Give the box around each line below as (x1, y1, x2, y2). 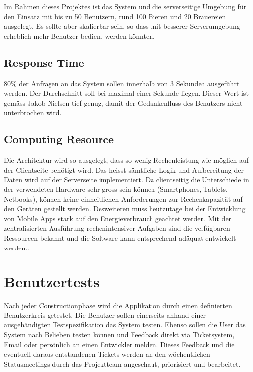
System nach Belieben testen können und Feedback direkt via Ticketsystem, (4, 329, 235, 339)
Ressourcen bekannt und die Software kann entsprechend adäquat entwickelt (4, 232, 236, 243)
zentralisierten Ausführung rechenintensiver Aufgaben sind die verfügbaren (4, 223, 230, 233)
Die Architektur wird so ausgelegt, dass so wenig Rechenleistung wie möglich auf (4, 155, 249, 165)
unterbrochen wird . (4, 107, 62, 118)
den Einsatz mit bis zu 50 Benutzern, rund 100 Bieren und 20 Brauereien (4, 11, 226, 21)
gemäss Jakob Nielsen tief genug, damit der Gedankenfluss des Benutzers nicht (4, 97, 243, 108)
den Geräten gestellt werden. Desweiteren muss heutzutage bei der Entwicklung (4, 203, 246, 214)
